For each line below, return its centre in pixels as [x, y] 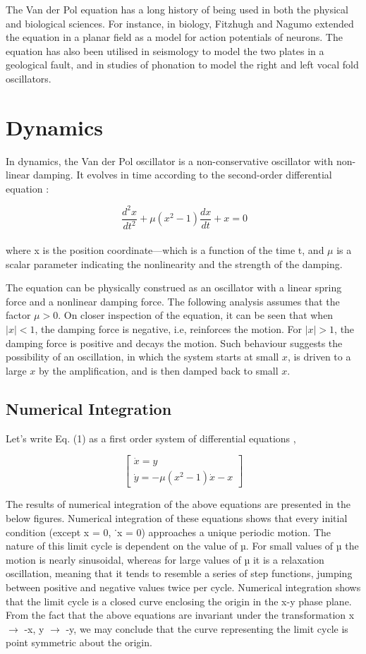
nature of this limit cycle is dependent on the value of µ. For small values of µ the [182, 546]
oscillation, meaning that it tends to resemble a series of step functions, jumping [179, 573]
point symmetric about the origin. [79, 642]
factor [18, 315]
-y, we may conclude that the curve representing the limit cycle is [207, 628]
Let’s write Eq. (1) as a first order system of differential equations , [151, 438]
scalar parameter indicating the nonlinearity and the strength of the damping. [174, 264]
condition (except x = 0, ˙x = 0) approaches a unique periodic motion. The [169, 532]
